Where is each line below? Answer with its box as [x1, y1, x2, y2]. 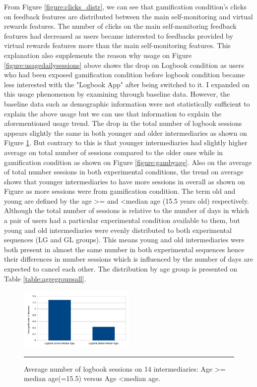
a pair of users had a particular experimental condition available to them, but [4, 215, 240, 225]
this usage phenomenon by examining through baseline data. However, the [4, 89, 230, 99]
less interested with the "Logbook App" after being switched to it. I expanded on [4, 79, 250, 89]
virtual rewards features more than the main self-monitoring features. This [4, 40, 231, 51]
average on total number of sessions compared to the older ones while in [4, 147, 223, 157]
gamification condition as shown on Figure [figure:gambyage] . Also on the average [4, 157, 252, 167]
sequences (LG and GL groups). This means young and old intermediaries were [4, 234, 245, 245]
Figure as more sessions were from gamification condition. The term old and [4, 186, 236, 196]
